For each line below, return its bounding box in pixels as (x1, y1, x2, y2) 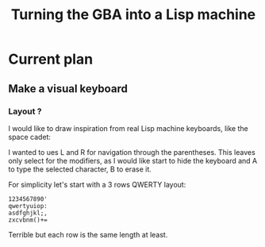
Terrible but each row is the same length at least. (8, 230, 168, 239)
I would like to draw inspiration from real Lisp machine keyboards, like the (8, 123, 248, 133)
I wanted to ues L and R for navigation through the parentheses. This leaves (8, 147, 255, 156)
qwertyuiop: (8, 202, 48, 210)
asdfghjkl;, (8, 209, 48, 217)
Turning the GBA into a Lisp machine (10, 6, 256, 24)
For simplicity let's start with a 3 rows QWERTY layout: (8, 179, 186, 189)
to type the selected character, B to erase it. (8, 164, 152, 174)
